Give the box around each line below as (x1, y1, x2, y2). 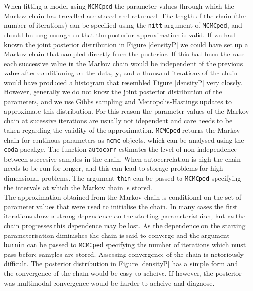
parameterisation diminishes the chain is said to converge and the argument (4, 230, 230, 240)
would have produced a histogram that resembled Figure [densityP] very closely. (4, 77, 243, 87)
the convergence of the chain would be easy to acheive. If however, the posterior (4, 268, 242, 278)
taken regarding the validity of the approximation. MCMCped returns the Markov (4, 125, 240, 135)
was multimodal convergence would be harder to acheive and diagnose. (4, 277, 215, 288)
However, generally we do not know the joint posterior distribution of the (4, 87, 222, 97)
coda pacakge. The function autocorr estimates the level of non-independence (4, 144, 237, 154)
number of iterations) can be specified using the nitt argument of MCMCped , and (4, 20, 242, 30)
